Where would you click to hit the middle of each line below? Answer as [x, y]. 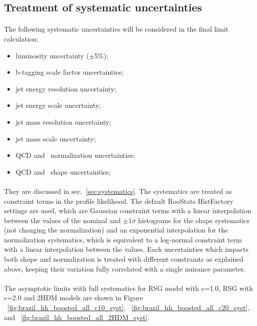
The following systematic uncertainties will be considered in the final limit [116, 29]
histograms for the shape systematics [194, 220]
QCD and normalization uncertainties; [75, 155]
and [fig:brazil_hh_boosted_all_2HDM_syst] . [77, 317]
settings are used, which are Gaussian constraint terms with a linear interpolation [128, 210]
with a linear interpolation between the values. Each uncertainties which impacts [126, 249]
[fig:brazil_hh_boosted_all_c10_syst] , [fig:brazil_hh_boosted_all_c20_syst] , [128, 307]
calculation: [21, 38]
